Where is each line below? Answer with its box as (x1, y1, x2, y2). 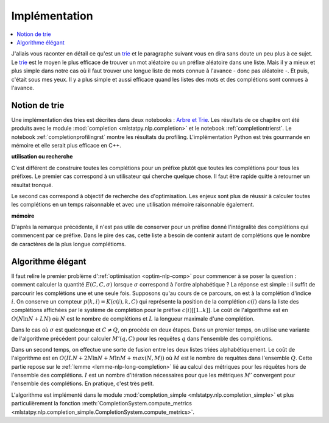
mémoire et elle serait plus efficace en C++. (11, 141, 122, 149)
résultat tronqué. (11, 181, 53, 188)
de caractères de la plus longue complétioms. (11, 240, 126, 247)
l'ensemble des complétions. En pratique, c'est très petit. (11, 380, 155, 387)
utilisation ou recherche (11, 153, 73, 160)
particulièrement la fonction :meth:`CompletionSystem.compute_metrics (11, 400, 192, 407)
